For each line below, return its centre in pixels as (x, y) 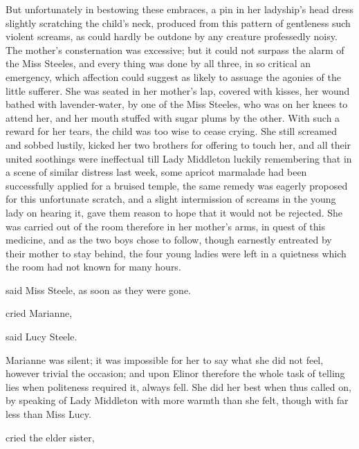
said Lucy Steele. (42, 337)
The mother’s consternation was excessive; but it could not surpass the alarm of (175, 49)
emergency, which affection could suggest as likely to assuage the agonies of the (173, 76)
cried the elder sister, (50, 437)
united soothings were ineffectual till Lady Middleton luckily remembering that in (179, 158)
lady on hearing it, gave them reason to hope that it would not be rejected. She (174, 212)
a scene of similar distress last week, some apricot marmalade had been (156, 172)
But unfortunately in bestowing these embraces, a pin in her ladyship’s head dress (179, 9)
